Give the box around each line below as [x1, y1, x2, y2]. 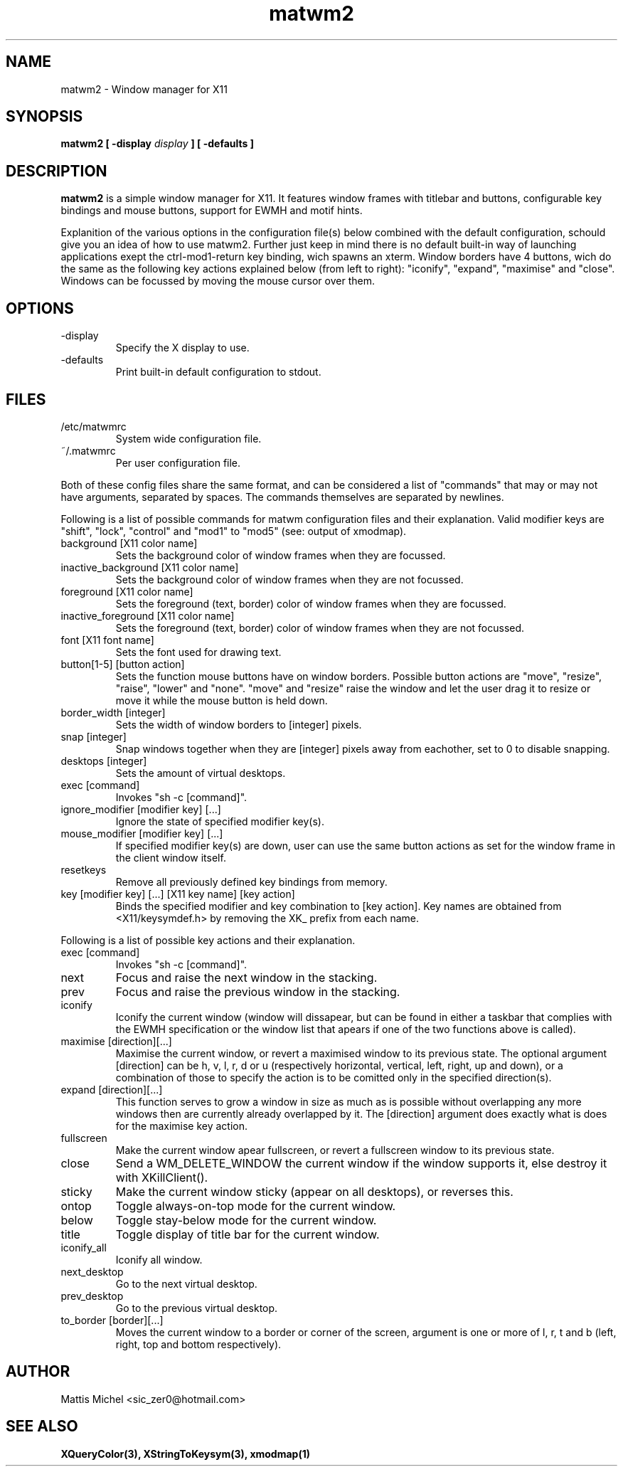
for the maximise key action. [115, 1119, 248, 1132]
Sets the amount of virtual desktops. [115, 766, 286, 779]
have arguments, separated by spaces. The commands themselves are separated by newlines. [60, 490, 504, 503]
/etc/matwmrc [60, 420, 127, 433]
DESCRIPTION [6, 162, 107, 180]
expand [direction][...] [60, 1083, 163, 1096]
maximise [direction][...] [60, 1034, 172, 1047]
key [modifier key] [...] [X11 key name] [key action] [60, 887, 295, 900]
